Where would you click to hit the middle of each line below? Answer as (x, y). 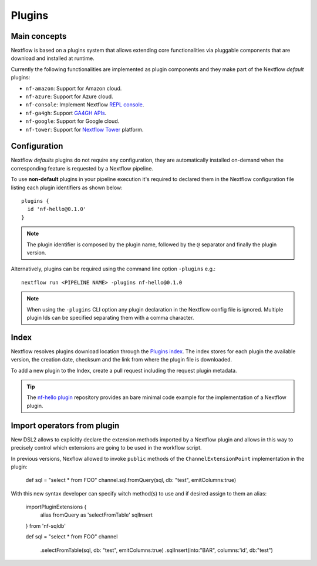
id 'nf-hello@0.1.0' (57, 209)
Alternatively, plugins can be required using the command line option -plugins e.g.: (113, 269)
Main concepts (39, 36)
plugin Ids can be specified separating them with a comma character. (110, 317)
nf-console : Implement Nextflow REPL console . (85, 105)
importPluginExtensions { (56, 507)
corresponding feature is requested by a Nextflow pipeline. (82, 168)
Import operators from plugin (65, 425)
